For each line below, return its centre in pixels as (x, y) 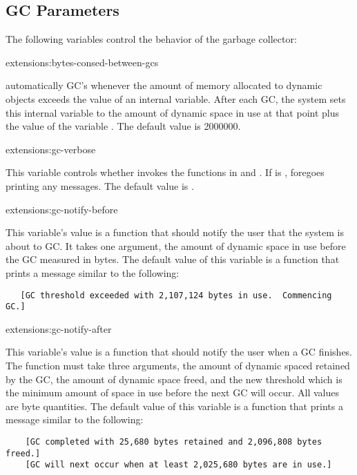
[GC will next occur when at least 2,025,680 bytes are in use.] (178, 465)
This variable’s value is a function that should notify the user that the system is (175, 232)
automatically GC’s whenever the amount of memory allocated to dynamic (164, 85)
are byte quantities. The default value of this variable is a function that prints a (174, 406)
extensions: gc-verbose (51, 149)
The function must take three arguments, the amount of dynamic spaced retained (178, 366)
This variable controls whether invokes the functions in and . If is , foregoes (165, 172)
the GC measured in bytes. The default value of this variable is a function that (173, 259)
